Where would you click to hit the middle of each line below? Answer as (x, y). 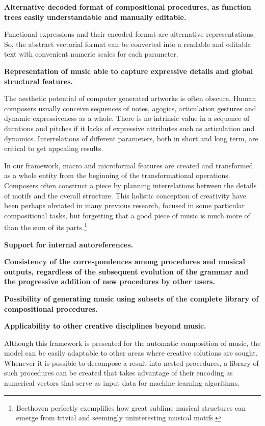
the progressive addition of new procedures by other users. (110, 281)
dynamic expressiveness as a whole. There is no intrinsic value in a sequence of (127, 118)
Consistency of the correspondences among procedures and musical (125, 261)
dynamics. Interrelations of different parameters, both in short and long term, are (131, 138)
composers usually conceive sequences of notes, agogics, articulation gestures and (130, 108)
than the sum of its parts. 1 (46, 226)
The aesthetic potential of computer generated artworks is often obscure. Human (130, 98)
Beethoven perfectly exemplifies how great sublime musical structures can (131, 407)
